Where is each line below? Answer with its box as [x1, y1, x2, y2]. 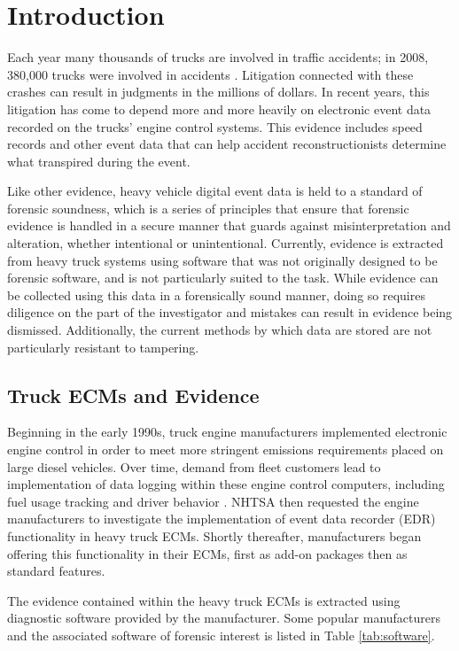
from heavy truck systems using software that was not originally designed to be [7, 251, 438, 269]
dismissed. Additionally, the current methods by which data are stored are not [7, 321, 432, 339]
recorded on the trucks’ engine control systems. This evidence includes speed [7, 117, 423, 136]
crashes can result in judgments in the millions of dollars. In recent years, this [7, 82, 430, 101]
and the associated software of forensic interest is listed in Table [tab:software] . [7, 625, 435, 644]
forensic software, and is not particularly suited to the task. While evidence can [7, 268, 439, 287]
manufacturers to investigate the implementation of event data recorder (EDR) [7, 509, 436, 528]
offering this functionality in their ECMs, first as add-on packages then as [7, 544, 408, 562]
